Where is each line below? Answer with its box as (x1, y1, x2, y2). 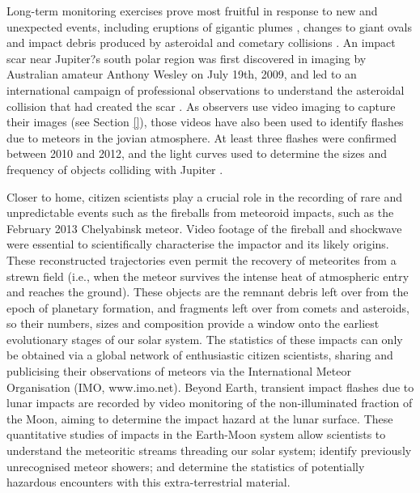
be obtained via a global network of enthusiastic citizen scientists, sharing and (6, 346, 393, 363)
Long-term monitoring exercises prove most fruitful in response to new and (6, 2, 378, 19)
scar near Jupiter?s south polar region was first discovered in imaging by (6, 49, 367, 66)
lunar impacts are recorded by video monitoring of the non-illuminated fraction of (6, 394, 413, 411)
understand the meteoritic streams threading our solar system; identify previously (6, 442, 412, 459)
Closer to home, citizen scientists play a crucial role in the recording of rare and (6, 188, 402, 205)
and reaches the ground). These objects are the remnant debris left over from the (6, 283, 409, 300)
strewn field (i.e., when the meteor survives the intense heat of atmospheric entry (6, 267, 409, 284)
